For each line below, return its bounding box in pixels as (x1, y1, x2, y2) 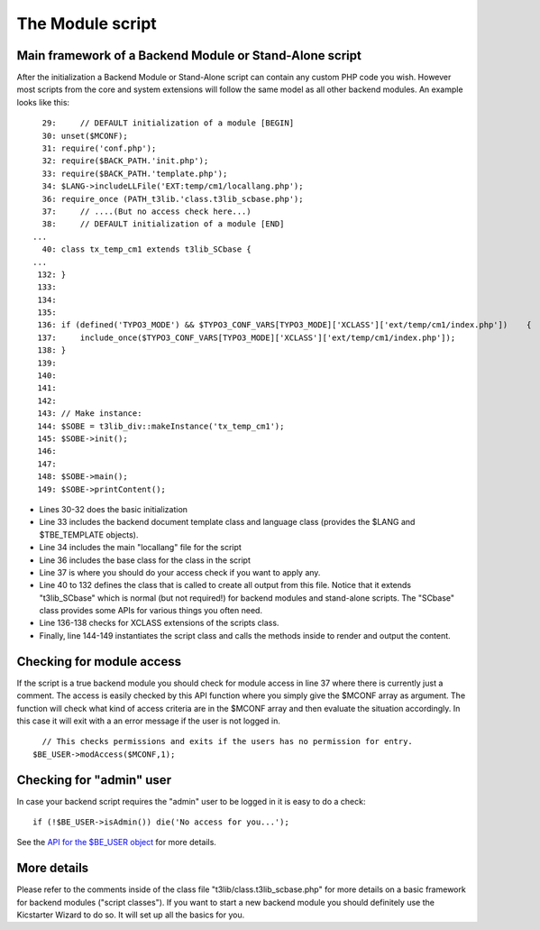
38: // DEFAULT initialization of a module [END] (41, 219, 285, 229)
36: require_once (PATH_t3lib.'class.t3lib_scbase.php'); (41, 194, 304, 204)
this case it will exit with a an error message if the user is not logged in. (16, 715, 281, 726)
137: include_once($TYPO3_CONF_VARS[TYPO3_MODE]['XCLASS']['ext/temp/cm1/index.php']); (37, 332, 456, 343)
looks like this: (16, 97, 70, 107)
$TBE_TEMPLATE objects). (39, 529, 139, 540)
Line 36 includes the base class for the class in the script (39, 555, 252, 566)
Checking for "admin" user (16, 772, 171, 787)
